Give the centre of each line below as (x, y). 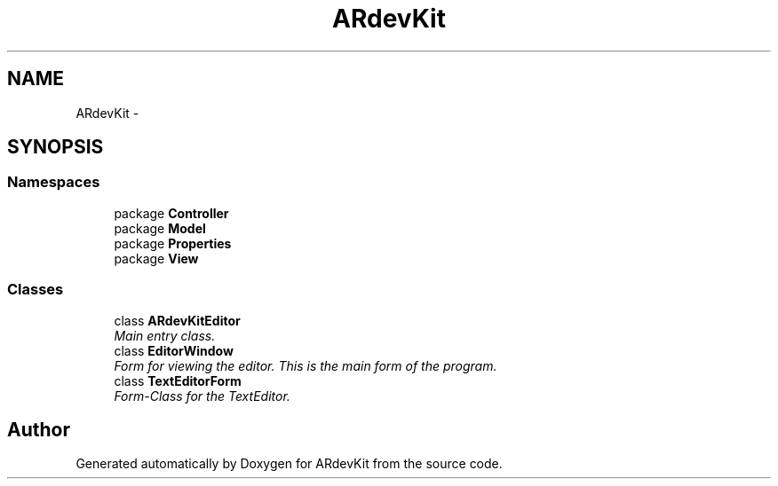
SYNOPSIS (56, 147)
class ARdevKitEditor (177, 320)
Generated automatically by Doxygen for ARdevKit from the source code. (289, 464)
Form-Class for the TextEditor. (202, 396)
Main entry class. (165, 335)
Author (39, 429)
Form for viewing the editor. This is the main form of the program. (306, 365)
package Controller (171, 213)
